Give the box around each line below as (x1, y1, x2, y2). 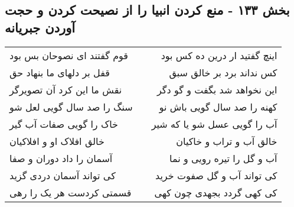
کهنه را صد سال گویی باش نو (159, 99, 277, 114)
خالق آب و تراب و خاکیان (176, 134, 277, 148)
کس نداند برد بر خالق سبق (169, 65, 277, 79)
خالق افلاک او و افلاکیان (9, 134, 104, 148)
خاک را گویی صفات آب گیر (9, 117, 118, 131)
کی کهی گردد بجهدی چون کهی (154, 185, 277, 199)
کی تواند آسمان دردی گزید (9, 168, 116, 182)
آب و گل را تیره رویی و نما (169, 151, 277, 165)
